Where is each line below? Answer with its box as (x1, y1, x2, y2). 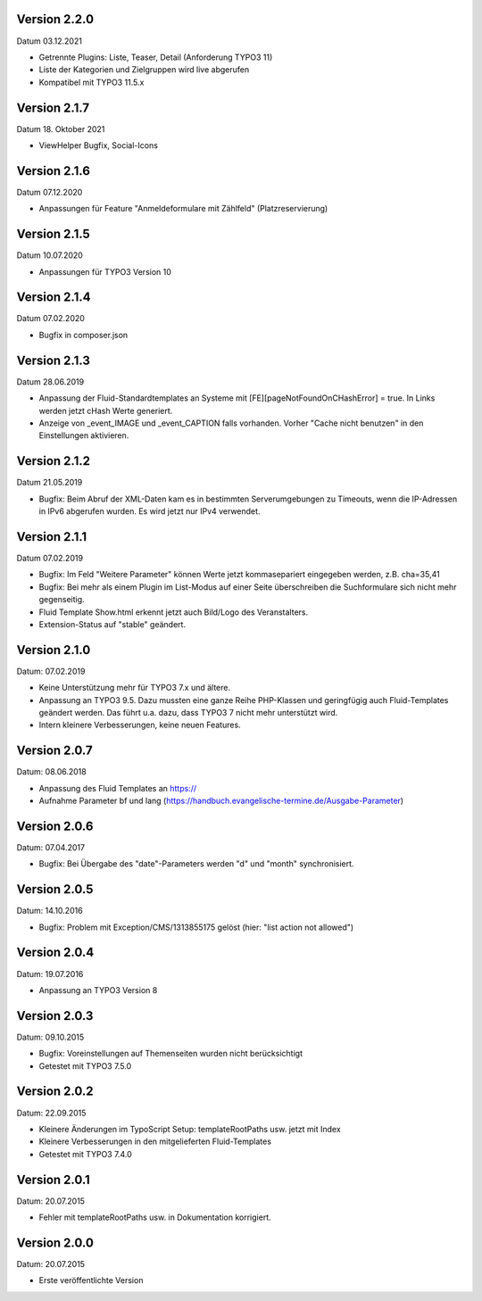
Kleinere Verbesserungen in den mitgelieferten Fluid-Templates (38, 1136, 272, 1147)
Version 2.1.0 (16, 642, 91, 658)
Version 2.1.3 (16, 352, 91, 368)
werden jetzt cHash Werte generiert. (38, 405, 173, 416)
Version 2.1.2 (16, 453, 91, 468)
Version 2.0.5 (16, 882, 94, 897)
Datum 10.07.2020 (16, 250, 84, 261)
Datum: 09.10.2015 (16, 1032, 85, 1042)
